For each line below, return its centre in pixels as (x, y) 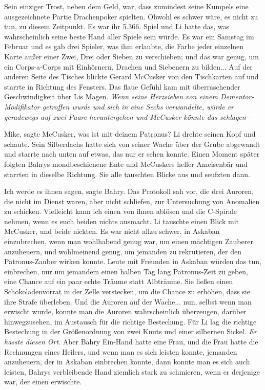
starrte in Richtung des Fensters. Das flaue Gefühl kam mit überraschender (122, 86)
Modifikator (22, 106)
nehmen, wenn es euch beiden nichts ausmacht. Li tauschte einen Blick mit (121, 221)
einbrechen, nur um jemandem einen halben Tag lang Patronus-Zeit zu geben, (126, 271)
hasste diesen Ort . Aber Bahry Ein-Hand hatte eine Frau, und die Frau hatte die (131, 341)
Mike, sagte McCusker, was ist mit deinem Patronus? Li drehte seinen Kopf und (130, 134)
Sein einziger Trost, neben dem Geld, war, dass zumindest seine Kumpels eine (126, 6)
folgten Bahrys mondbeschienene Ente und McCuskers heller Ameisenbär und (126, 164)
